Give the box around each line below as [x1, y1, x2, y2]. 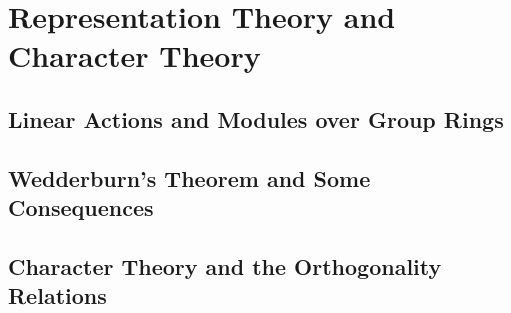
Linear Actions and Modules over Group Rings [8, 103, 504, 134]
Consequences [8, 192, 154, 223]
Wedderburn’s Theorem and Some [8, 162, 371, 193]
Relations [8, 280, 107, 311]
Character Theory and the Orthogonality [8, 250, 442, 281]
